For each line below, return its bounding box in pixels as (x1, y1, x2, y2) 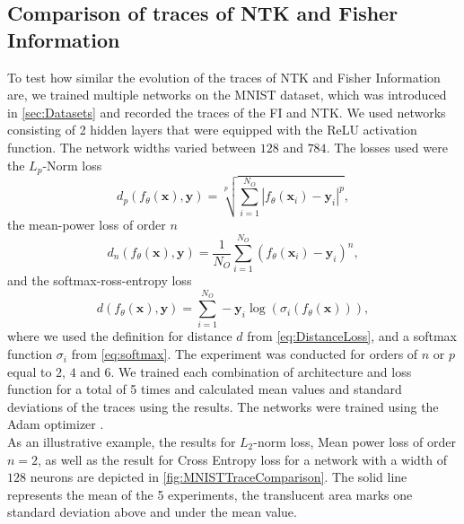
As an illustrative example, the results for (7, 432, 236, 451)
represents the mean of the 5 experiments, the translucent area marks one (7, 485, 413, 503)
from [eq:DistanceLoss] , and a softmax (247, 327, 457, 345)
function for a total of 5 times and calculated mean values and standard (7, 380, 402, 398)
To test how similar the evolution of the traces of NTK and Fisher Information (7, 67, 441, 86)
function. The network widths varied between (7, 137, 257, 156)
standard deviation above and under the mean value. (7, 502, 297, 521)
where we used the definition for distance (7, 327, 232, 345)
